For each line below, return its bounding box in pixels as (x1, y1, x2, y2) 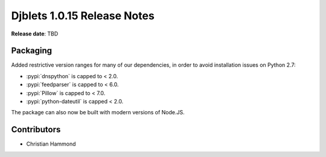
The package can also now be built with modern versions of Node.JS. (11, 109, 185, 116)
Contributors (11, 125, 61, 135)
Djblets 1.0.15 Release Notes (11, 9, 155, 22)
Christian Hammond (26, 140, 76, 147)
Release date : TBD (11, 30, 59, 37)
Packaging (11, 46, 53, 56)
